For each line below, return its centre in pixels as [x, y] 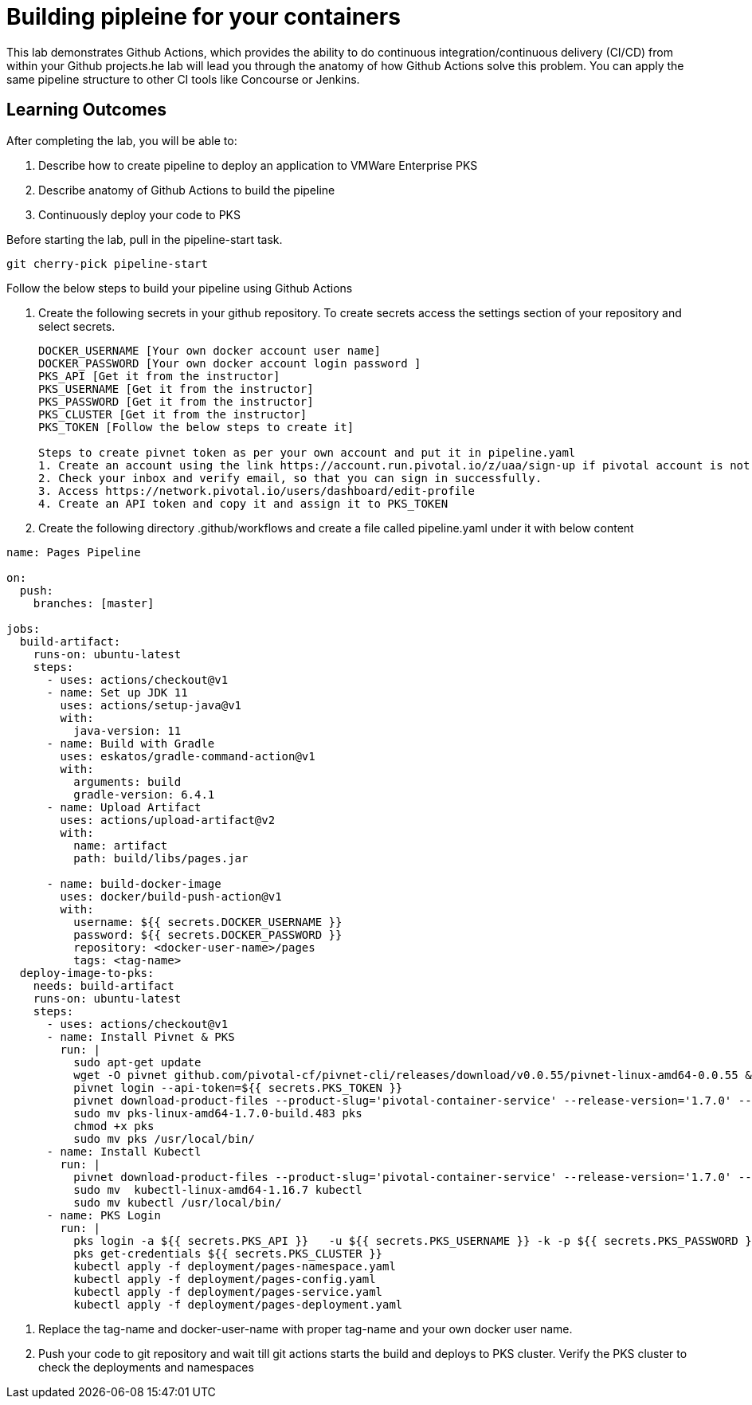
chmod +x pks [114, 1126]
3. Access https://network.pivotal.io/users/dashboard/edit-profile [257, 491]
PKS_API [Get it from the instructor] [159, 376]
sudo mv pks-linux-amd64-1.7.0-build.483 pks [218, 1113]
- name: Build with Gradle [131, 743]
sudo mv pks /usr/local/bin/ [164, 1138]
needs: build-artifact [104, 985]
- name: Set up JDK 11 [117, 692]
